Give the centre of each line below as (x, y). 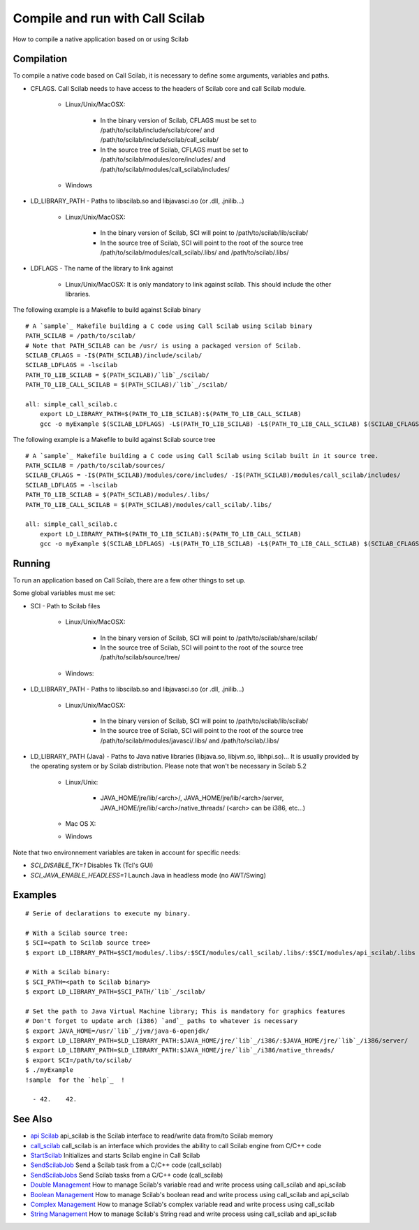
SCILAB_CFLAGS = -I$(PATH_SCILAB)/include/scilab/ (114, 356)
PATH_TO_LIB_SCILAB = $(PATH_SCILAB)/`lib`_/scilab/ (117, 375)
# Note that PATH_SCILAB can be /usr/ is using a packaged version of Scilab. (163, 345)
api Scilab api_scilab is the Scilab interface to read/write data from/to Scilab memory (152, 1136)
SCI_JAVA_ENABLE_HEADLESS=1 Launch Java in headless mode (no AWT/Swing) (148, 875)
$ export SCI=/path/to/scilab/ (79, 1060)
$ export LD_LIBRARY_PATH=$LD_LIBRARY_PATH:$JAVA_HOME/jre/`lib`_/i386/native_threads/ (180, 1050)
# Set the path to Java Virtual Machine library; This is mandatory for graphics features (185, 1011)
